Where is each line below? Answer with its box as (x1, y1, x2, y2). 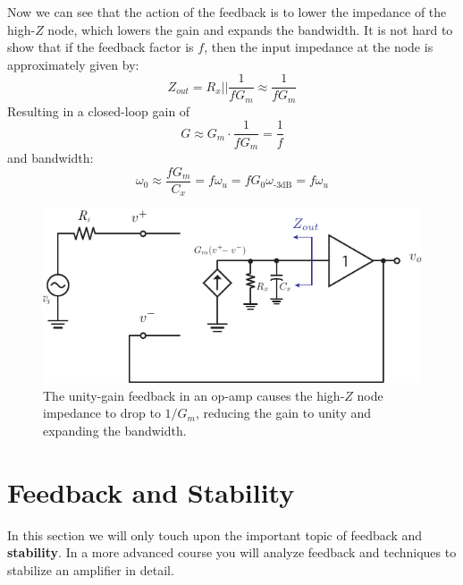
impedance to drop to (43, 403, 161, 422)
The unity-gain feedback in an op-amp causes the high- (43, 386, 345, 404)
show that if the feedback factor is (7, 38, 194, 56)
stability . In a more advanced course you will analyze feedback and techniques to (7, 543, 457, 562)
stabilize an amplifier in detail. (7, 560, 174, 579)
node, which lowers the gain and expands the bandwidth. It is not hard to (47, 20, 453, 38)
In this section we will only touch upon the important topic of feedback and (7, 525, 423, 544)
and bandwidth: (7, 148, 94, 166)
